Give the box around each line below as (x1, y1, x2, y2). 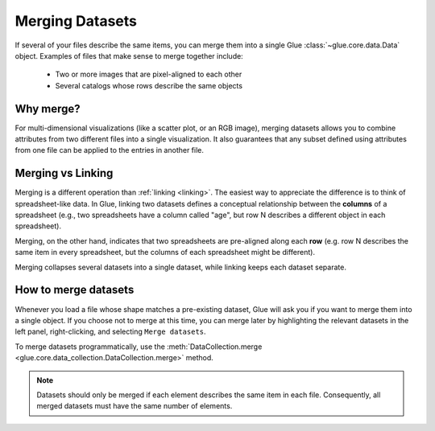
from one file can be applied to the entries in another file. (14, 146, 205, 155)
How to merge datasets (14, 283, 135, 297)
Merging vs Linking (14, 166, 114, 180)
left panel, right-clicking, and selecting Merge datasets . (14, 326, 206, 337)
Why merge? (14, 101, 81, 116)
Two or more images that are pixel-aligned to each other (55, 69, 242, 80)
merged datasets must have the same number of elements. (36, 401, 233, 411)
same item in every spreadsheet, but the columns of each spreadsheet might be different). (14, 248, 316, 257)
